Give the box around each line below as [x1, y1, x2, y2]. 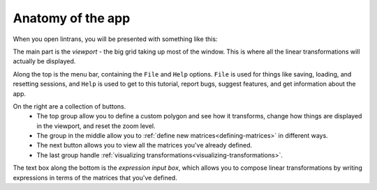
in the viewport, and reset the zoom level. [36, 122, 156, 130]
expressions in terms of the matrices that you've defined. [13, 173, 177, 182]
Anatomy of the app [13, 10, 131, 26]
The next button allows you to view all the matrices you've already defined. [36, 141, 253, 150]
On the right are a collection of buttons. [13, 102, 126, 111]
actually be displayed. [13, 57, 76, 65]
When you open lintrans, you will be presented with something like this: [13, 35, 218, 43]
